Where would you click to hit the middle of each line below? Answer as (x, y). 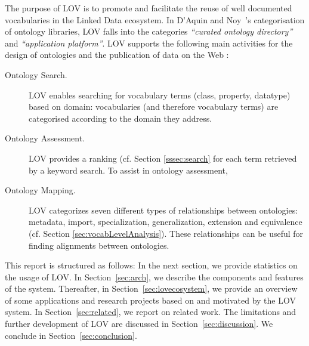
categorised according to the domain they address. (120, 118)
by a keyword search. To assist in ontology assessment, (128, 170)
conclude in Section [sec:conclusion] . (71, 335)
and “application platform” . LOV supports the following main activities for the (149, 43)
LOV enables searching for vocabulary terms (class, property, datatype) (160, 95)
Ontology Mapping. (40, 190)
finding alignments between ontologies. (99, 245)
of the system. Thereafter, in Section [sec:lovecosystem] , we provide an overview (151, 288)
